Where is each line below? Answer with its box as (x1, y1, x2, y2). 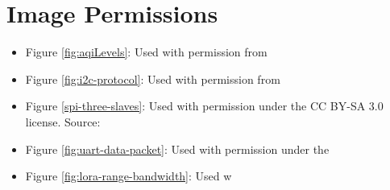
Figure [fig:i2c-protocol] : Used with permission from (25, 70, 280, 87)
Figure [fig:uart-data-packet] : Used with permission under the (25, 140, 330, 157)
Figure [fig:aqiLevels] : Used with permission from (25, 43, 268, 60)
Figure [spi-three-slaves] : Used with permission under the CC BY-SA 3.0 (25, 97, 384, 114)
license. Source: (25, 113, 101, 130)
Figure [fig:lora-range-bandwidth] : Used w (25, 167, 232, 184)
